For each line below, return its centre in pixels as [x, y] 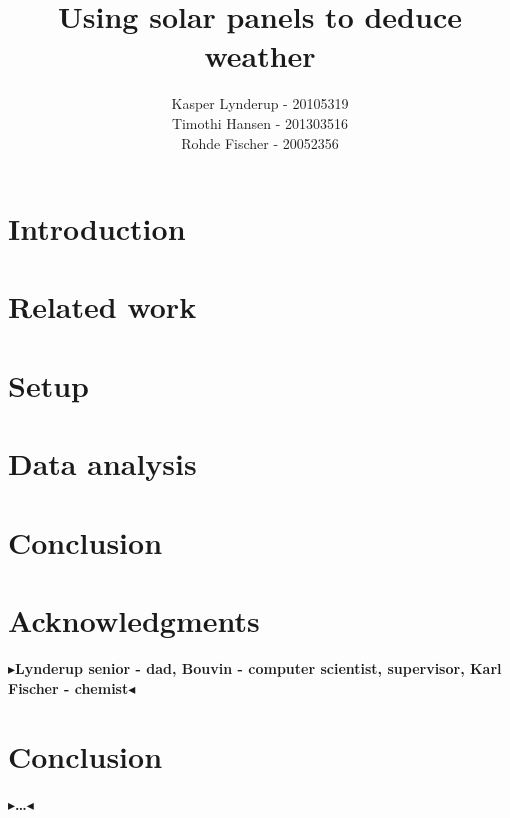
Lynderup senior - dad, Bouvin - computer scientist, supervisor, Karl [258, 667]
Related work [102, 306]
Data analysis [102, 463]
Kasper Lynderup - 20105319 [260, 103]
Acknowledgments [134, 619]
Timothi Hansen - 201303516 [260, 122]
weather [260, 55]
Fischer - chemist [68, 687]
